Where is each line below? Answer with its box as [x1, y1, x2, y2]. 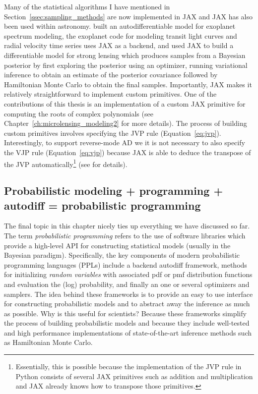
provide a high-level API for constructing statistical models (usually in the [4, 240, 231, 250]
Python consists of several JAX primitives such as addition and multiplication [15, 371, 253, 381]
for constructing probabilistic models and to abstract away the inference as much [4, 298, 250, 309]
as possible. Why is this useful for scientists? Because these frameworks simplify [4, 308, 247, 318]
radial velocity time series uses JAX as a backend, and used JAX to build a [4, 40, 234, 51]
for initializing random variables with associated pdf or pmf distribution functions [4, 269, 253, 280]
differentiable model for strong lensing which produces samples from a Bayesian [4, 50, 246, 60]
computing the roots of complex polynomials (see [4, 108, 153, 118]
